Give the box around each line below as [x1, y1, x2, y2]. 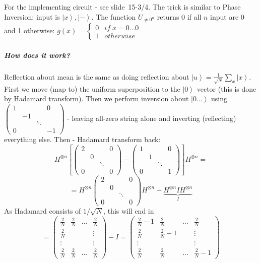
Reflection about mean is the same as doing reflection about [4, 71, 189, 82]
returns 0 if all [157, 11, 202, 22]
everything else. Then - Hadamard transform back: [4, 134, 161, 144]
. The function [91, 11, 136, 22]
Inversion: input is [4, 11, 60, 22]
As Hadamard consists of [4, 205, 81, 216]
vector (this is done [197, 83, 256, 94]
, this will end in [103, 205, 154, 216]
